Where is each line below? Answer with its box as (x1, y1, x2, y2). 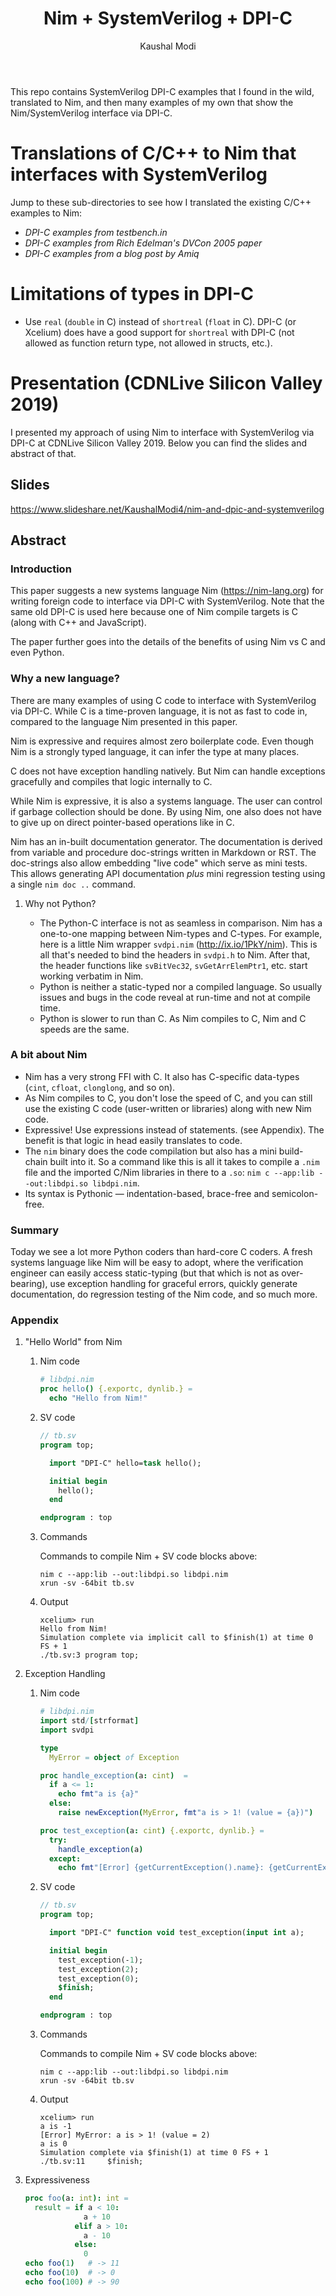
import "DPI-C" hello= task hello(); (48, 1458, 202, 1468)
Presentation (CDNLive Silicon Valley (10, 372, 323, 394)
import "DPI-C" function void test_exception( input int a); (48, 1928, 305, 1938)
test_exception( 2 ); (58, 1964, 140, 1974)
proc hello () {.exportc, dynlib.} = (39, 1384, 193, 1394)
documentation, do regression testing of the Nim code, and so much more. (10, 1288, 318, 1301)
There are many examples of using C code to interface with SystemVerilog (10, 694, 317, 706)
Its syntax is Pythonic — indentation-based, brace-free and (24, 1187, 270, 1199)
